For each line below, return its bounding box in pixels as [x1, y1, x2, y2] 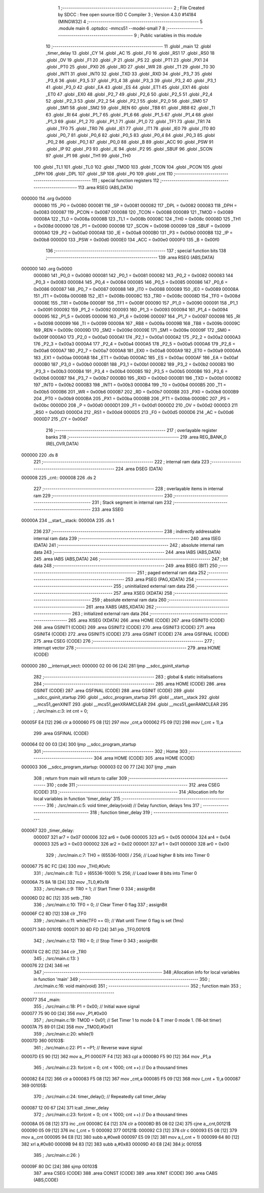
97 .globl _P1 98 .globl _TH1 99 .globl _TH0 [45, 153, 131, 159]
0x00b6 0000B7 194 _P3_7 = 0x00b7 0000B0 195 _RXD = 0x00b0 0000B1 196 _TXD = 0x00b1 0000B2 [33, 375, 242, 381]
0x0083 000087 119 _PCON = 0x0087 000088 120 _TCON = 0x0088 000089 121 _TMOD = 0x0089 [33, 209, 234, 215]
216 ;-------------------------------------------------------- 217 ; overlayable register [45, 427, 218, 433]
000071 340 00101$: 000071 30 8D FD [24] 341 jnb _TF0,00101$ [21, 927, 151, 933]
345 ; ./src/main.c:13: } [33, 955, 79, 961]
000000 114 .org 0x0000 [21, 195, 72, 201]
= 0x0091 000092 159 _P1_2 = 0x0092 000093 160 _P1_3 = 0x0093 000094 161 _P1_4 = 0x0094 [33, 307, 228, 313]
